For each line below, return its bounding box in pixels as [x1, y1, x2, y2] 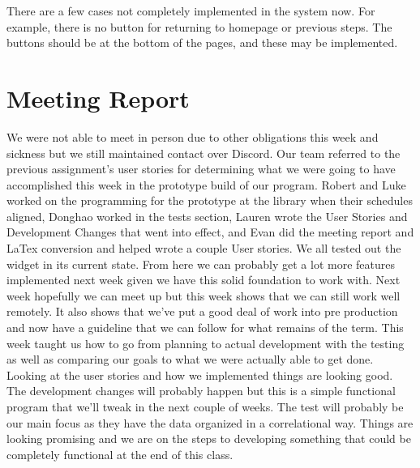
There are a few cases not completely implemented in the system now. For [6, 2, 375, 19]
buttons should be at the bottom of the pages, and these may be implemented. [6, 34, 398, 51]
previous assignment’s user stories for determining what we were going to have [6, 160, 396, 177]
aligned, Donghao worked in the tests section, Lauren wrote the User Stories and [6, 207, 408, 224]
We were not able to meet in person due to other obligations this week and [6, 128, 379, 145]
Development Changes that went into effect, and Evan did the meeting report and [6, 223, 414, 240]
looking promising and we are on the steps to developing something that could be [6, 430, 411, 447]
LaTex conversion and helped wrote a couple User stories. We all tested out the [6, 240, 401, 257]
